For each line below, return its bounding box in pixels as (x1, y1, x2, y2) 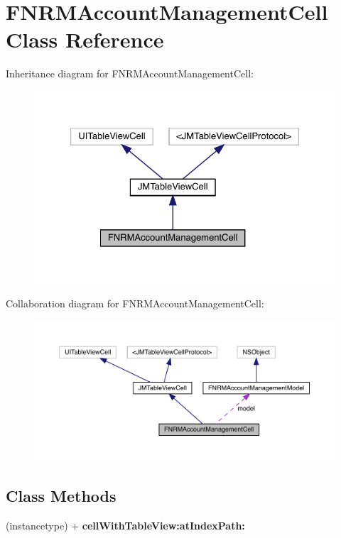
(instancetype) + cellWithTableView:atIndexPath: (6, 517, 245, 532)
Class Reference (6, 25, 164, 54)
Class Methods (6, 484, 117, 506)
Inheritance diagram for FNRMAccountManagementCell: (6, 66, 254, 81)
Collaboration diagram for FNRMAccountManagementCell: (6, 296, 264, 311)
